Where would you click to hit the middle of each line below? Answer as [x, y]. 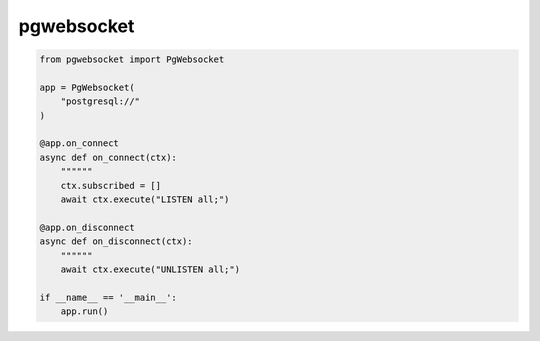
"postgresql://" [100, 101]
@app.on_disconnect [87, 227]
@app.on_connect [79, 143]
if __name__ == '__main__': [108, 297]
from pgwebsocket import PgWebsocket [132, 59]
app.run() [84, 311]
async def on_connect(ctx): [108, 157]
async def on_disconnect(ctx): [116, 241]
